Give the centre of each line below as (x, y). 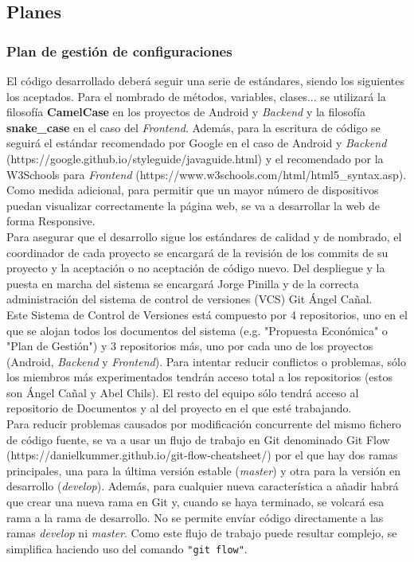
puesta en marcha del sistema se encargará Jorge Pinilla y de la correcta (183, 283)
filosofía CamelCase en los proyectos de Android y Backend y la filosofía (186, 112)
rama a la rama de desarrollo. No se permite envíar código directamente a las (195, 517)
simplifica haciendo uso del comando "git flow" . (127, 548)
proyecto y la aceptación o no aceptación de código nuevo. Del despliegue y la (196, 268)
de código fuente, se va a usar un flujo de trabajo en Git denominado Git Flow (198, 439)
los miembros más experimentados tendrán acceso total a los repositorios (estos (200, 377)
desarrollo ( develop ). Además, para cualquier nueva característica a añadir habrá (203, 486)
